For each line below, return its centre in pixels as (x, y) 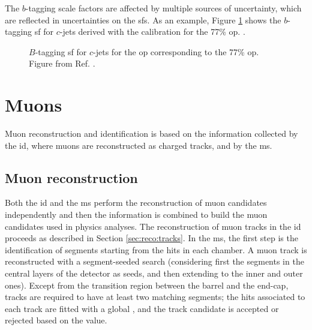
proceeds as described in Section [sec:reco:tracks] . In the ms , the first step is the (151, 238)
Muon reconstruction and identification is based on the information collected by (151, 133)
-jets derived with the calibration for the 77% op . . (152, 31)
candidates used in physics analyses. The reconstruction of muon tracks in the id (153, 226)
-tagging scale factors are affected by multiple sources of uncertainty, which (163, 8)
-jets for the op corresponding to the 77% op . (176, 51)
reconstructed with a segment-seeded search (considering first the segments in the (154, 261)
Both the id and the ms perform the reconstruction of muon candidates (136, 202)
